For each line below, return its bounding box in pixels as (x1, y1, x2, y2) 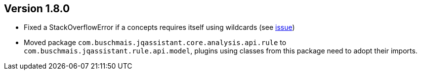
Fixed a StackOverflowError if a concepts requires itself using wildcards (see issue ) (24, 23, 295, 32)
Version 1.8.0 (4, 2, 70, 15)
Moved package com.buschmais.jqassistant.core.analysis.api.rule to (24, 38, 287, 47)
